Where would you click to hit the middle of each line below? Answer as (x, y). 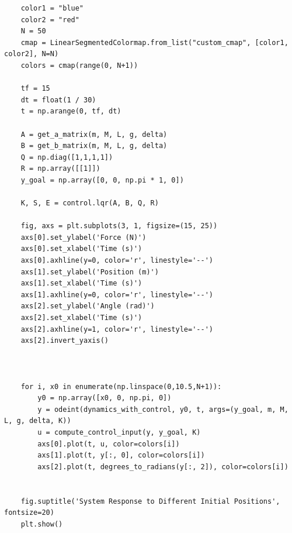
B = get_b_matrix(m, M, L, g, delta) (94, 146)
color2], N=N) (32, 54)
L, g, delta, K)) (38, 421)
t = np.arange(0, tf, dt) (71, 111)
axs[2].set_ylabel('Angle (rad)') (88, 306)
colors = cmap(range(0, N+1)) (79, 65)
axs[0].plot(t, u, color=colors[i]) (109, 444)
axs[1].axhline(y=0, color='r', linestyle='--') (117, 295)
